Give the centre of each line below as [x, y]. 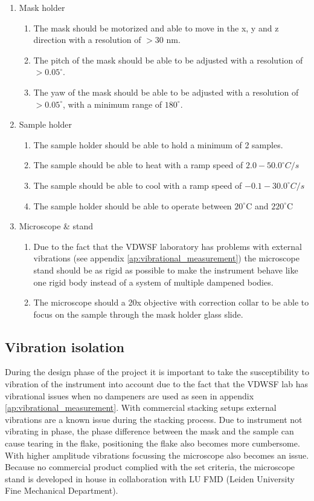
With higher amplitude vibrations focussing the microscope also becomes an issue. [157, 455]
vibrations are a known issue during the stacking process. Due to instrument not [154, 419]
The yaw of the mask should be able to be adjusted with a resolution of [166, 92]
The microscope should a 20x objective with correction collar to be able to [171, 302]
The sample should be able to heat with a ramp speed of [138, 165]
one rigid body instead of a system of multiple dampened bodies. [153, 282]
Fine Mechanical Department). [62, 490]
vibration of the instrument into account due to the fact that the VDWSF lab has [156, 384]
